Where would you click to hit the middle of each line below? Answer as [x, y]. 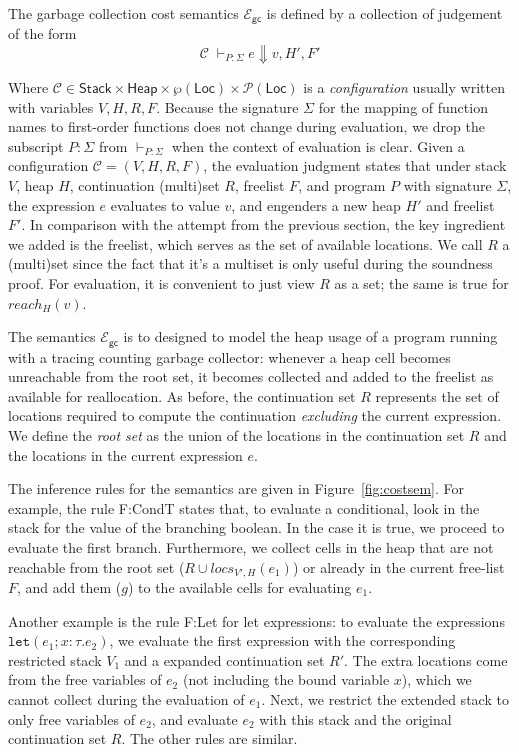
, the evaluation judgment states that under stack [355, 165]
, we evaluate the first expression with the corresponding [282, 640]
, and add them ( [69, 587]
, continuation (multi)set [144, 185]
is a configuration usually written [404, 87]
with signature [447, 185]
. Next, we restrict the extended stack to [385, 698]
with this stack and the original [355, 718]
